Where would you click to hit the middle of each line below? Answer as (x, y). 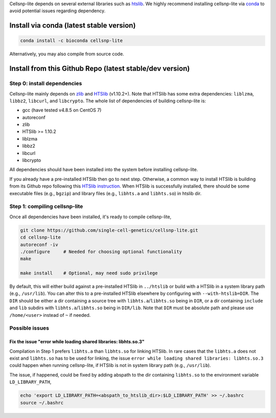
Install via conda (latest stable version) (73, 26)
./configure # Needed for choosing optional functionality (101, 251)
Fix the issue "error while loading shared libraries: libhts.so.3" (77, 342)
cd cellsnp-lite (41, 237)
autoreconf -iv (39, 245)
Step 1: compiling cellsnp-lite (46, 206)
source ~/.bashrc (42, 403)
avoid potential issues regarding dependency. (57, 11)
